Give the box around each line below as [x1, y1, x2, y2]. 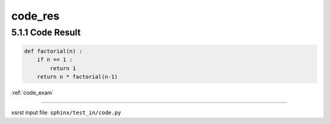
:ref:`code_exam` [11, 89, 54, 96]
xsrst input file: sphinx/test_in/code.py [11, 109, 122, 116]
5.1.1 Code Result [11, 27, 81, 38]
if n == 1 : [37, 56, 73, 64]
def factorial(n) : [24, 48, 82, 54]
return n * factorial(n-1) [37, 73, 119, 80]
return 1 [50, 65, 76, 71]
